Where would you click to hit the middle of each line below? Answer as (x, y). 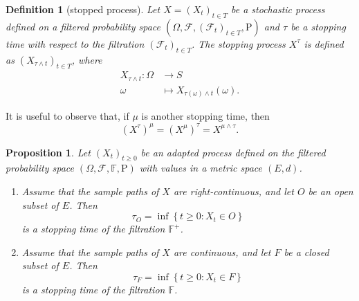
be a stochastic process (278, 9)
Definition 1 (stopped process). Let (83, 9)
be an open (331, 191)
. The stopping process (238, 43)
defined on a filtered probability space (83, 26)
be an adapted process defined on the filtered (233, 152)
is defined (324, 43)
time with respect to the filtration (75, 43)
